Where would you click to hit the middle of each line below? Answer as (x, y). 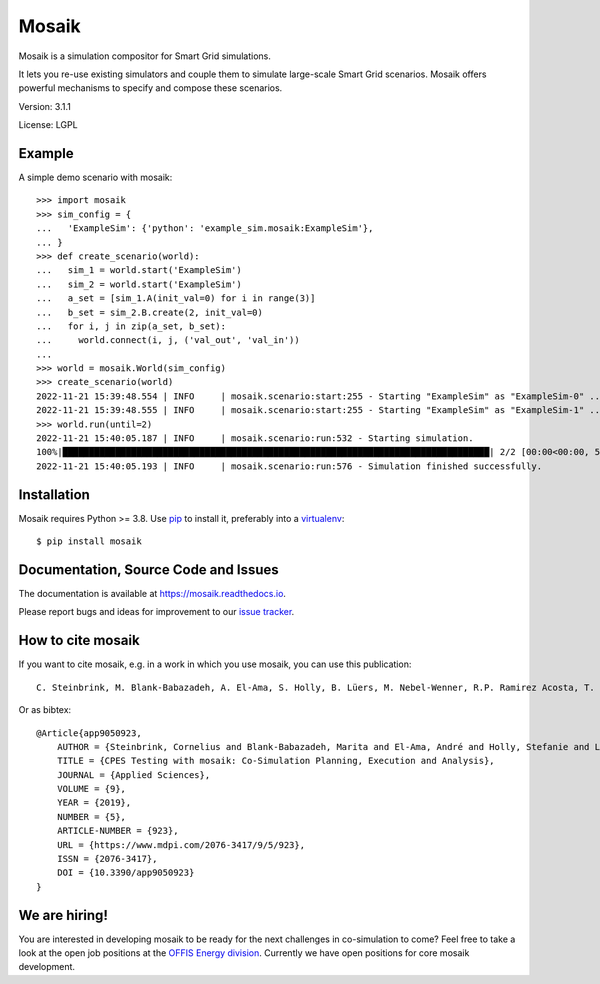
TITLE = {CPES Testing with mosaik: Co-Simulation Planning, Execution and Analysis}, (275, 761)
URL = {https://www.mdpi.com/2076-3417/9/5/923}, (180, 844)
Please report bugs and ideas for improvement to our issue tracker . (156, 612)
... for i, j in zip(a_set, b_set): (131, 326)
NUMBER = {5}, (91, 816)
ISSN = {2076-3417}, (107, 859)
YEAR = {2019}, (94, 803)
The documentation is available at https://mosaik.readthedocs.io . (152, 594)
